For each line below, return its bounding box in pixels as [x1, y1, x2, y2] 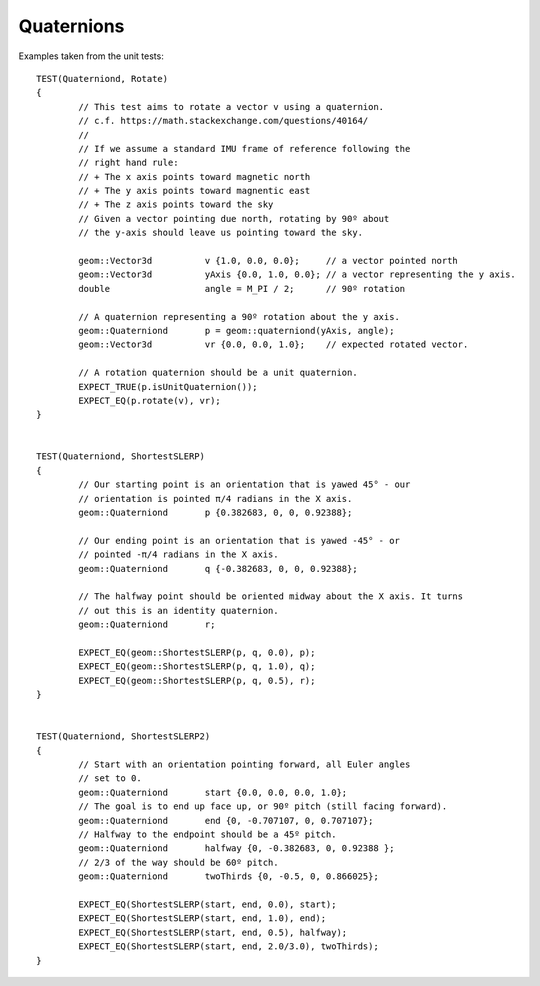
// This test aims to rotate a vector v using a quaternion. [78, 101, 385, 112]
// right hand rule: [78, 157, 179, 169]
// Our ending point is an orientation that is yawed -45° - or [78, 535, 400, 546]
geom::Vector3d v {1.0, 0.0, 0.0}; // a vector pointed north [78, 255, 459, 267]
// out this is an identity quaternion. [78, 605, 279, 616]
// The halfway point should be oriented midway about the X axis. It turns [78, 591, 464, 602]
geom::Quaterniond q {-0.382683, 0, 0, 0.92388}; [78, 563, 359, 574]
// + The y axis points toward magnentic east [78, 185, 311, 197]
